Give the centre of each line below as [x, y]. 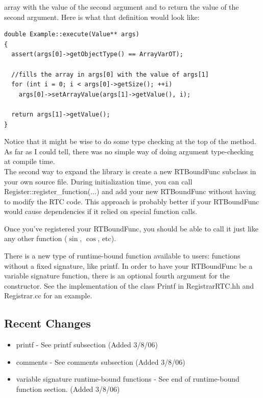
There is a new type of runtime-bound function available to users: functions [122, 256]
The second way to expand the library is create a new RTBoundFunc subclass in [130, 171]
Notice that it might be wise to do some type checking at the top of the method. [130, 141]
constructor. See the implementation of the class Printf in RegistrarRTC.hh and [129, 285]
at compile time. [30, 161]
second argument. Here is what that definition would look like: [102, 17]
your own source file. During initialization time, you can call [98, 181]
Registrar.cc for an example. [48, 296]
